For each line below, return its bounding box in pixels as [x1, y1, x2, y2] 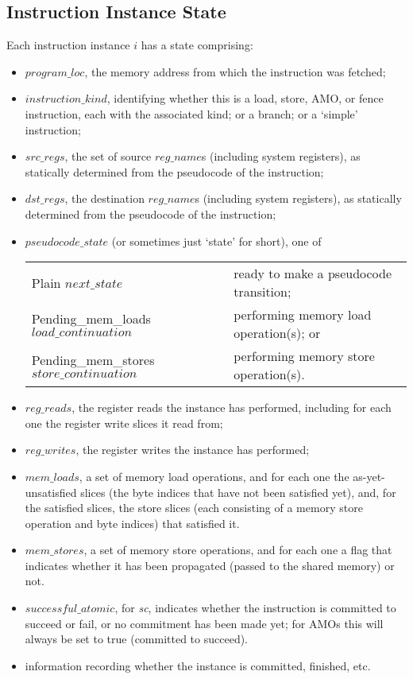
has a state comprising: [141, 37, 253, 53]
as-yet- [353, 468, 385, 484]
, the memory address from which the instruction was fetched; [84, 63, 386, 80]
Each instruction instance [6, 37, 130, 53]
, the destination [64, 190, 145, 207]
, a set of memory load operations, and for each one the [79, 468, 349, 484]
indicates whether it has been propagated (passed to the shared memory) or [25, 557, 395, 573]
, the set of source [64, 148, 152, 165]
